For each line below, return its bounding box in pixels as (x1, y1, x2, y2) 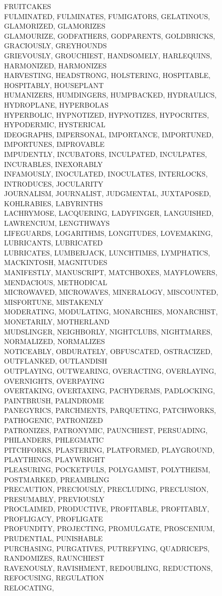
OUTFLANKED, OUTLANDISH (4, 356, 107, 366)
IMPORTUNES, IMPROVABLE (4, 139, 104, 149)
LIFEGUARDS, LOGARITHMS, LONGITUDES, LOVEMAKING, (4, 227, 213, 238)
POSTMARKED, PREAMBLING (4, 474, 109, 484)
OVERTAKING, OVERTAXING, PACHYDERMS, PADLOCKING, (4, 385, 215, 396)
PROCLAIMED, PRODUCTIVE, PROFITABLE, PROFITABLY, (4, 503, 209, 514)
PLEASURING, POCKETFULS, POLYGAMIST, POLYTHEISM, (4, 464, 210, 474)
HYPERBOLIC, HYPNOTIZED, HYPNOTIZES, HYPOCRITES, (4, 109, 209, 120)
